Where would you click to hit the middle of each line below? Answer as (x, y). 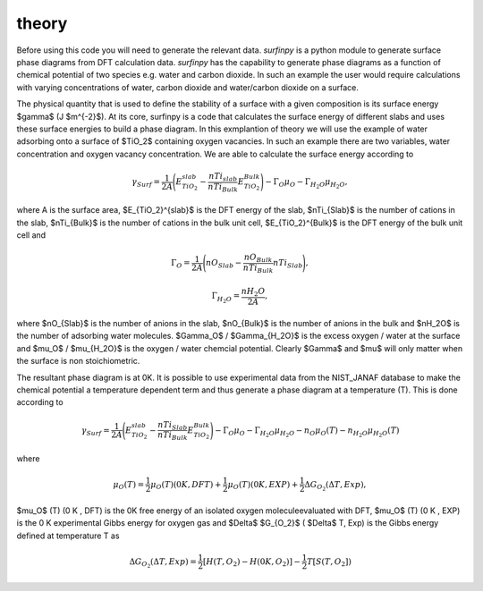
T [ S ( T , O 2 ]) (330, 562)
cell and (31, 235)
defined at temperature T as (68, 536)
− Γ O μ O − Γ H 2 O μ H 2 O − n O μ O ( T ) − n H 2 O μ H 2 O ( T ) (307, 431)
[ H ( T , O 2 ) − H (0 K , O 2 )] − (252, 562)
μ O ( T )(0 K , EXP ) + (263, 485)
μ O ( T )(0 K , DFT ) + (186, 485)
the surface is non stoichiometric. (78, 361)
